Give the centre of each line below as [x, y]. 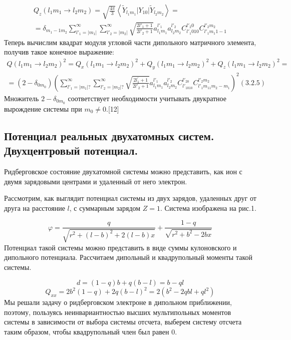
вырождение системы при [43, 108]
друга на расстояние [35, 208]
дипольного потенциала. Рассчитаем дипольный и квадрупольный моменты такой [128, 257]
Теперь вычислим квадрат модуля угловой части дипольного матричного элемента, [130, 42]
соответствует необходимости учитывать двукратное [147, 98]
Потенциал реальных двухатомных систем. [109, 135]
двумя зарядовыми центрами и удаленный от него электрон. [96, 181]
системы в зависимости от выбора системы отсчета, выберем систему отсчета [123, 322]
